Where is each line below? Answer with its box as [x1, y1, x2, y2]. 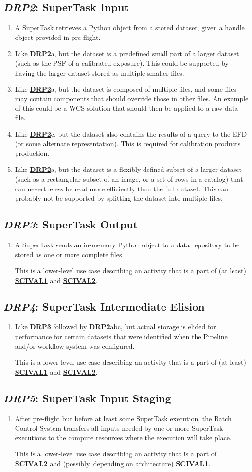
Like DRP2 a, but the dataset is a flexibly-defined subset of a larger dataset [15, 164, 242, 174]
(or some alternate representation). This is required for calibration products [15, 138, 241, 149]
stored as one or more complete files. [15, 249, 124, 259]
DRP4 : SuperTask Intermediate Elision [3, 299, 205, 314]
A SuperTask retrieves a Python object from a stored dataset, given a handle [15, 22, 245, 33]
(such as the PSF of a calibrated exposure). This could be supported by [15, 57, 229, 68]
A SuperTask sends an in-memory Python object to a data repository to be [15, 239, 240, 249]
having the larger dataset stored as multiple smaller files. [15, 67, 184, 77]
